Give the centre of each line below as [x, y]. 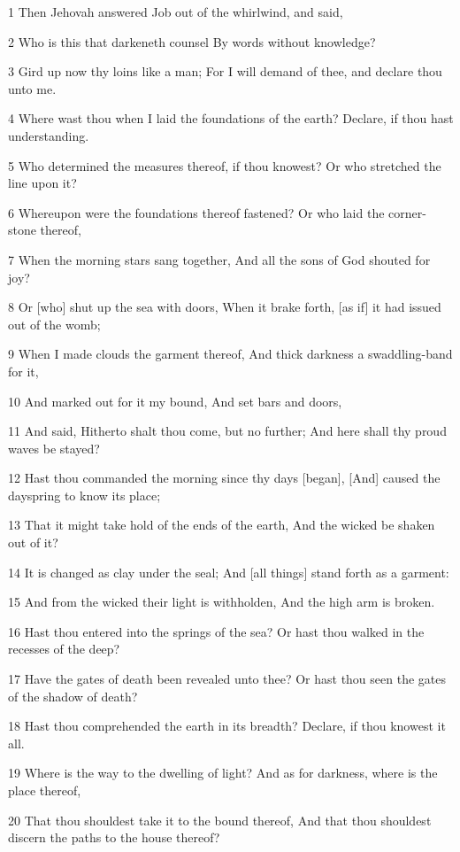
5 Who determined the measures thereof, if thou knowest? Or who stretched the [225, 165]
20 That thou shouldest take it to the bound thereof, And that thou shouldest [220, 820]
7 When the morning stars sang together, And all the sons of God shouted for [219, 259]
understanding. [49, 135]
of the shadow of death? [73, 696]
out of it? [33, 542]
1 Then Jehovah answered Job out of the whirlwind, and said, [176, 12]
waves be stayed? [54, 448]
